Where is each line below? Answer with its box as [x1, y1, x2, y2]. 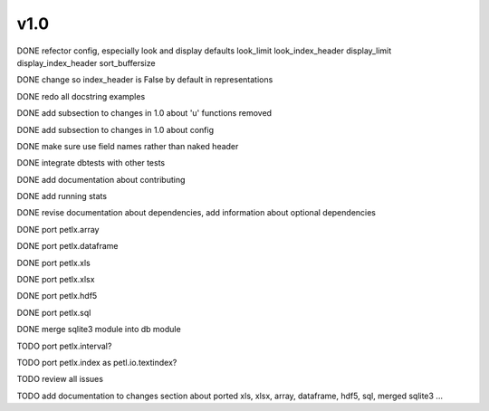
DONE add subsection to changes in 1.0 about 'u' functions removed [16, 108, 272, 119]
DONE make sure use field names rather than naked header [16, 140, 239, 151]
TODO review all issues [16, 374, 104, 385]
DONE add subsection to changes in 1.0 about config [16, 124, 215, 135]
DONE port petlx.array [16, 224, 100, 234]
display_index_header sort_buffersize [16, 57, 156, 68]
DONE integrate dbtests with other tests [16, 158, 166, 168]
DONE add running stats [16, 191, 108, 202]
